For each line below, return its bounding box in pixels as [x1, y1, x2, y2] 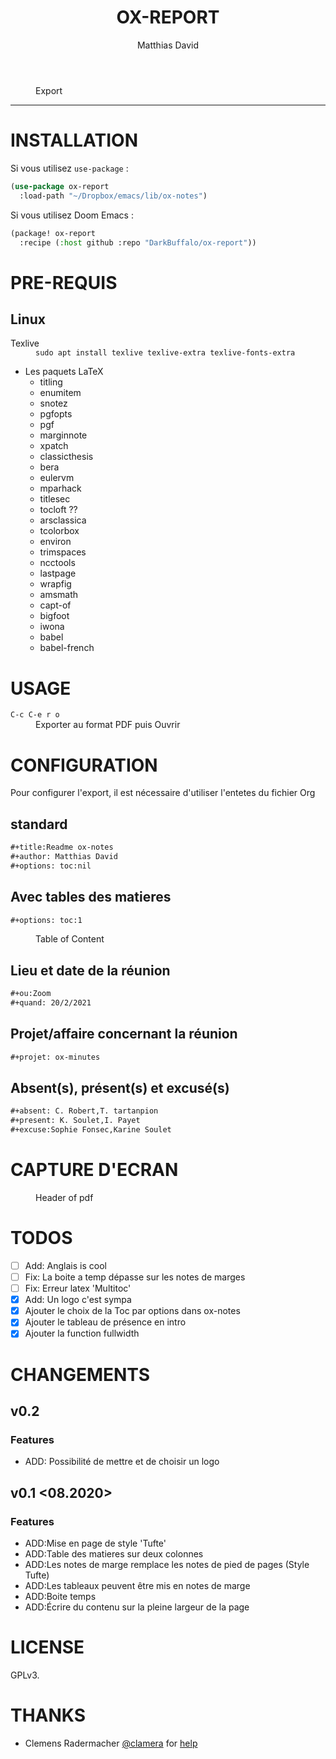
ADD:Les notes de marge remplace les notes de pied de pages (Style [24, 1558, 310, 1570]
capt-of [39, 599, 72, 611]
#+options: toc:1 [10, 915, 83, 925]
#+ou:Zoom [10, 989, 52, 999]
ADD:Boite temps [24, 1590, 97, 1602]
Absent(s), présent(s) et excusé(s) [10, 1080, 230, 1097]
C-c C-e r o [10, 710, 60, 720]
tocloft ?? [39, 504, 78, 516]
